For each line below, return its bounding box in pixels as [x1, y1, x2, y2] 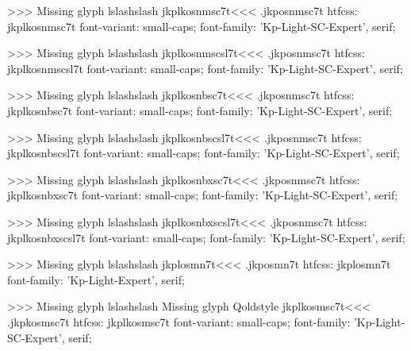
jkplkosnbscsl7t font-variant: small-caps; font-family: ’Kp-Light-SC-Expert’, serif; [7, 145, 400, 161]
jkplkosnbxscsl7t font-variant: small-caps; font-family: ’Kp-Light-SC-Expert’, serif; [7, 229, 405, 245]
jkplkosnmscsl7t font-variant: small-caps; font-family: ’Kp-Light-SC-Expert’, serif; [7, 60, 403, 76]
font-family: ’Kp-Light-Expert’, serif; [7, 271, 185, 287]
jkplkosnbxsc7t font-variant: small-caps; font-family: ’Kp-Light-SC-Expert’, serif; [7, 187, 398, 203]
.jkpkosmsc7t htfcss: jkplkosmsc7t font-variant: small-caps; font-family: [7, 313, 351, 330]
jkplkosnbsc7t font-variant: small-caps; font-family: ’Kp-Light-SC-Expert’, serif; [7, 102, 393, 118]
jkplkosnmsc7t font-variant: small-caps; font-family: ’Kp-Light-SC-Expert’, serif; [7, 17, 396, 34]
